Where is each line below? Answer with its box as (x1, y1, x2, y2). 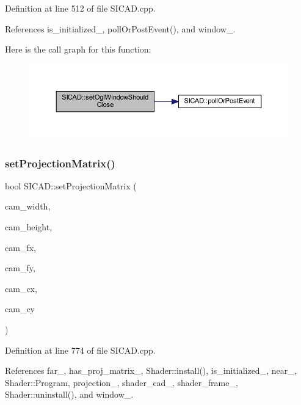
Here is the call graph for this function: (5, 43, 151, 56)
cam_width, (5, 200, 51, 213)
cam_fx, (5, 241, 36, 254)
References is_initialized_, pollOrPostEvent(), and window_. (5, 22, 236, 35)
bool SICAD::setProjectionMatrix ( (5, 179, 137, 192)
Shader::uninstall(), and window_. (5, 388, 134, 401)
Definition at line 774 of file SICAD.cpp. (5, 343, 156, 356)
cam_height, (5, 221, 52, 233)
